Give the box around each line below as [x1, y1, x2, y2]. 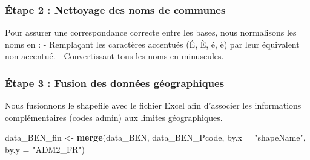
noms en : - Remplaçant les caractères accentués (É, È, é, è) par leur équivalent [5, 37, 300, 50]
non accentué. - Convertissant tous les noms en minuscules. [5, 50, 224, 62]
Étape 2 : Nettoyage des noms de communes [5, 2, 226, 17]
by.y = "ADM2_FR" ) [5, 143, 85, 155]
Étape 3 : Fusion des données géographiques [5, 75, 225, 90]
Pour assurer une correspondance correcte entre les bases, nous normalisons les [5, 26, 297, 39]
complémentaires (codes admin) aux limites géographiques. [5, 110, 223, 123]
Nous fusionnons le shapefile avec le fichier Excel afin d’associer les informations [5, 99, 302, 112]
